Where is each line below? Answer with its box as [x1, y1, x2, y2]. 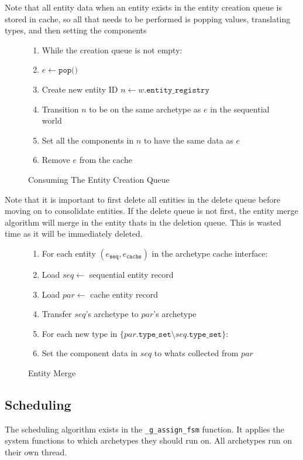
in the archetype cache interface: [151, 247, 268, 259]
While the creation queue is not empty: [42, 43, 183, 56]
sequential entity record [89, 268, 174, 280]
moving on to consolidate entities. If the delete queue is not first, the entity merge [5, 205, 298, 217]
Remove [42, 154, 70, 166]
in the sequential [210, 103, 270, 115]
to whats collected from [154, 347, 239, 359]
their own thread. [5, 445, 67, 458]
